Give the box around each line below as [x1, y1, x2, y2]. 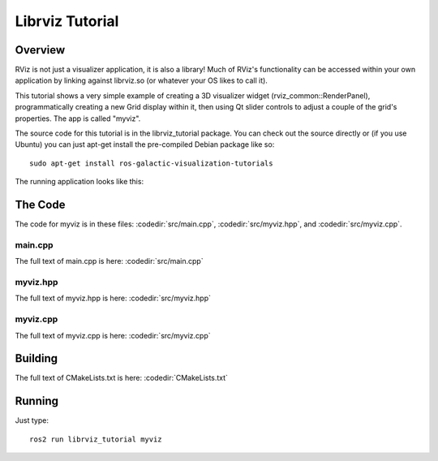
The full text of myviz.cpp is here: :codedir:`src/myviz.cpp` [15, 330, 211, 340]
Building [15, 351, 58, 365]
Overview [15, 43, 66, 57]
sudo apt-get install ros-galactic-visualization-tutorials [29, 158, 273, 168]
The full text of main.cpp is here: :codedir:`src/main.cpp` [15, 256, 204, 266]
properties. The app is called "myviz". [15, 114, 141, 123]
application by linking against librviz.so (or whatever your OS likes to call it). [15, 75, 268, 85]
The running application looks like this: [15, 177, 144, 187]
